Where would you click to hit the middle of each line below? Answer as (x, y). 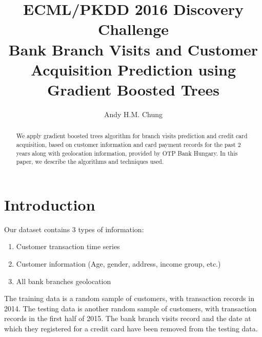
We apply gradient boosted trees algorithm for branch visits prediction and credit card (132, 136)
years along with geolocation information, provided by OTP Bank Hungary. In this (127, 153)
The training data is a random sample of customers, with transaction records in (129, 298)
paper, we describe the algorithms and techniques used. (90, 162)
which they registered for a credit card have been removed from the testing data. (131, 328)
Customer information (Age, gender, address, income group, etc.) (118, 264)
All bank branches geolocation (64, 281)
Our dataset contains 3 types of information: (74, 229)
